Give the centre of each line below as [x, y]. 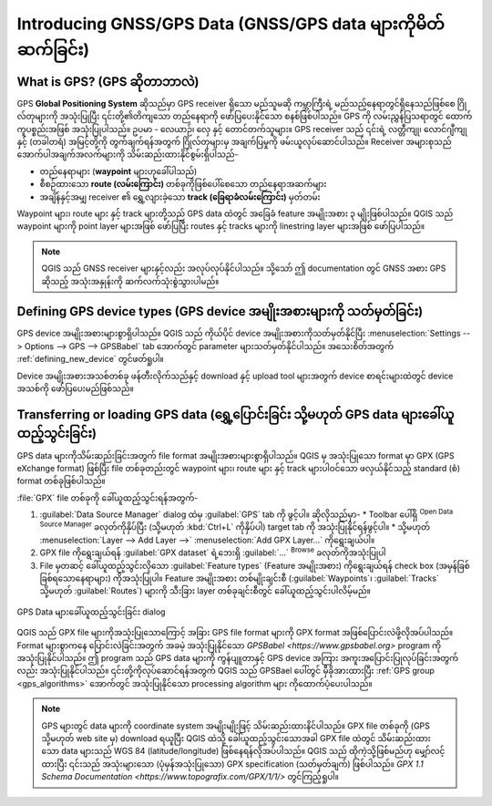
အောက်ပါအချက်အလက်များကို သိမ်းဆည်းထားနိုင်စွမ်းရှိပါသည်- [128, 154]
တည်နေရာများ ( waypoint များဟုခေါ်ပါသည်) [118, 171]
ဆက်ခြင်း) [53, 49]
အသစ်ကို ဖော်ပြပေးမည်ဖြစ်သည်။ [75, 388]
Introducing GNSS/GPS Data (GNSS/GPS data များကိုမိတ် [231, 24]
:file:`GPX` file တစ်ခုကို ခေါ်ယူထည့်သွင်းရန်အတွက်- [108, 498]
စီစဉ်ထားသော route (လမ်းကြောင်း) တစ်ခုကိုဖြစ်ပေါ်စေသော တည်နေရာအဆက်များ [183, 184]
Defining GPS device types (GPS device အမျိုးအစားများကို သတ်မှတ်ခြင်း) [220, 311]
